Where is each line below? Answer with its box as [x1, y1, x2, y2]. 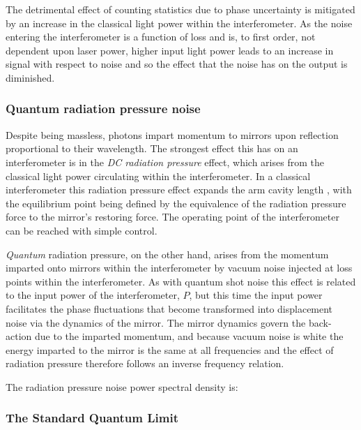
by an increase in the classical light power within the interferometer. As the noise [6, 15, 353, 30]
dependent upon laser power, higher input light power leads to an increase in [6, 43, 334, 57]
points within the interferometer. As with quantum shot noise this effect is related [6, 274, 356, 288]
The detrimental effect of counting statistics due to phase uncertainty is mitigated [6, 2, 355, 16]
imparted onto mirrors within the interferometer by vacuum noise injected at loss [6, 260, 353, 275]
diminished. [6, 70, 55, 84]
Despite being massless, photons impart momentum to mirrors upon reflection [6, 127, 339, 142]
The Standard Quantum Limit [6, 409, 178, 427]
